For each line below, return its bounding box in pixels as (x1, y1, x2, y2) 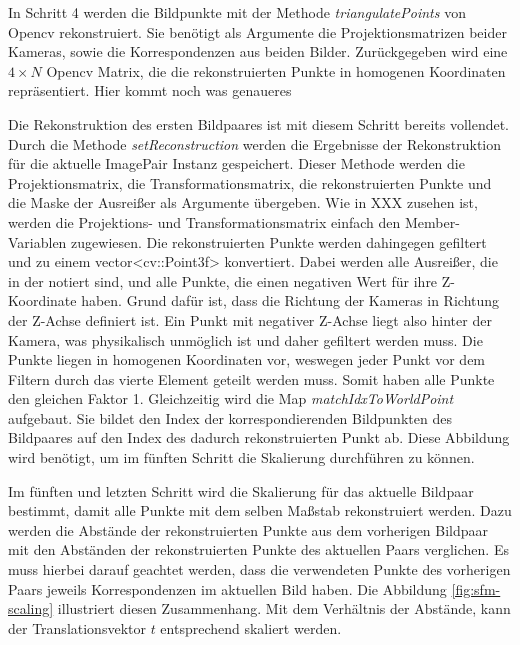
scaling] (8, 598, 54, 619)
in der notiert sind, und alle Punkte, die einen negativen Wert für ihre (8, 270, 438, 291)
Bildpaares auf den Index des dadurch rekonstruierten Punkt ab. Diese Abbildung (8, 427, 510, 448)
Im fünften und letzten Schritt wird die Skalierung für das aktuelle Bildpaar (8, 480, 474, 501)
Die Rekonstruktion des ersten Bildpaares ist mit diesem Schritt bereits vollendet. (8, 113, 510, 134)
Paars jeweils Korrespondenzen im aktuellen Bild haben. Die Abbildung (8, 578, 447, 599)
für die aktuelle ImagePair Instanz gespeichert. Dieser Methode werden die (8, 153, 465, 174)
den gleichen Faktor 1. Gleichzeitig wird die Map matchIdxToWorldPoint (8, 388, 454, 409)
